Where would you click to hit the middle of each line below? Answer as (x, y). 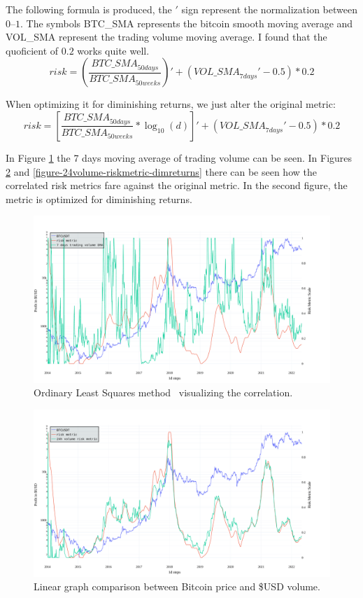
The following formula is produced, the (89, 9)
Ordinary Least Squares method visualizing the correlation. (163, 392)
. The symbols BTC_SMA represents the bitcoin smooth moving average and (187, 23)
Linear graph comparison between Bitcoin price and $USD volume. (177, 586)
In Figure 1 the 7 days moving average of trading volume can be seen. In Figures (179, 157)
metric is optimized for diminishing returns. (99, 199)
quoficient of (32, 50)
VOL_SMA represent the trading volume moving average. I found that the (166, 37)
